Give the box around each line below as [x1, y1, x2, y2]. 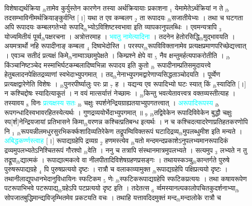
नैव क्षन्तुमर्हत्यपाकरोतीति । [159, 50, 224, 60]
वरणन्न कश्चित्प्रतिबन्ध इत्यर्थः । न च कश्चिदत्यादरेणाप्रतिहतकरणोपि [88, 117, 248, 127]
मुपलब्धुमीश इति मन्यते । [182, 126, 242, 136]
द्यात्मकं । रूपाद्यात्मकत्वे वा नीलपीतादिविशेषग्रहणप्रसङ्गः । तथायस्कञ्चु [20, 154, 193, 164]
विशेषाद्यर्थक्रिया [4, 3, 41, 13]
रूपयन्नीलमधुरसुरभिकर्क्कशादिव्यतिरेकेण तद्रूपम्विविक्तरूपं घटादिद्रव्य [21, 126, 179, 136]
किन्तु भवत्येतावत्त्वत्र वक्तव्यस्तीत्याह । [143, 88, 236, 98]
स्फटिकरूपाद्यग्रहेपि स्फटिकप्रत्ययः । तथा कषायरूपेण [119, 173, 247, 183]
